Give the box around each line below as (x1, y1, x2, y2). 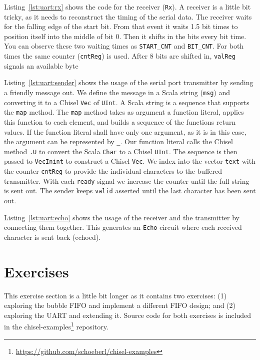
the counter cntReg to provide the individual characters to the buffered (4, 166, 222, 176)
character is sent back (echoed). (4, 231, 101, 242)
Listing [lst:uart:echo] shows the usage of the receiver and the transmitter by (4, 212, 240, 222)
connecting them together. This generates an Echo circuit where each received (4, 222, 242, 232)
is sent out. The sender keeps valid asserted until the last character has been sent (4, 185, 256, 196)
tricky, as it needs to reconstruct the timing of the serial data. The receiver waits (4, 11, 252, 22)
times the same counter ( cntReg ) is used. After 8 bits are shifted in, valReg (4, 51, 235, 61)
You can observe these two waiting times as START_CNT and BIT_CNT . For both (4, 41, 244, 51)
